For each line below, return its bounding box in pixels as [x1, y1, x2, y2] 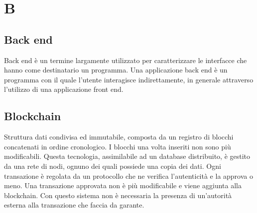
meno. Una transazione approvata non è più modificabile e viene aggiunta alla [4, 180, 242, 191]
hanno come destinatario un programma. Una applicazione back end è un [4, 65, 228, 75]
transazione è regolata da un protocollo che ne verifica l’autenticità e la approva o [4, 170, 253, 181]
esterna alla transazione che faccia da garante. [4, 200, 144, 210]
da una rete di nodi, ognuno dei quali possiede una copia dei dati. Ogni [4, 160, 221, 171]
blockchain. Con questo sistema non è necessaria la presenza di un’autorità [4, 190, 232, 200]
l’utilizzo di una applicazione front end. [4, 84, 124, 94]
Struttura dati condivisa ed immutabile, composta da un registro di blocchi [4, 132, 234, 142]
